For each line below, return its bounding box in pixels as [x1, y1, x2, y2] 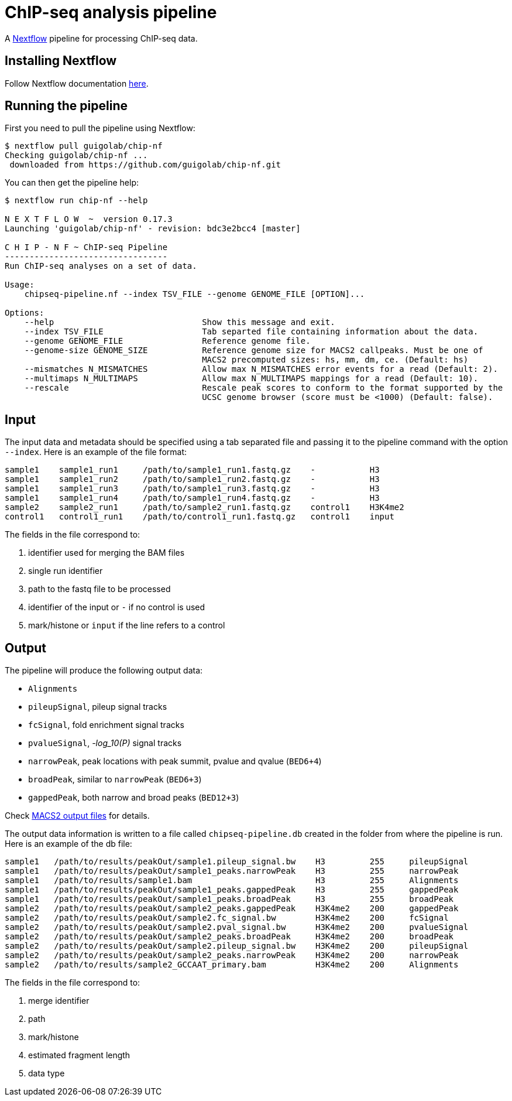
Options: [5, 308, 44, 318]
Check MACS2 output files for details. [5, 811, 150, 821]
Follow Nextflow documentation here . [5, 78, 149, 88]
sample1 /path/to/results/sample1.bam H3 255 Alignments [5, 876, 459, 885]
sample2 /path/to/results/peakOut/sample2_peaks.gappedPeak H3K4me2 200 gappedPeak [5, 904, 459, 914]
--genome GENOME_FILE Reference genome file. [24, 336, 311, 346]
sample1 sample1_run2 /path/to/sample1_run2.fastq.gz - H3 [5, 474, 380, 484]
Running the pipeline [5, 98, 128, 114]
